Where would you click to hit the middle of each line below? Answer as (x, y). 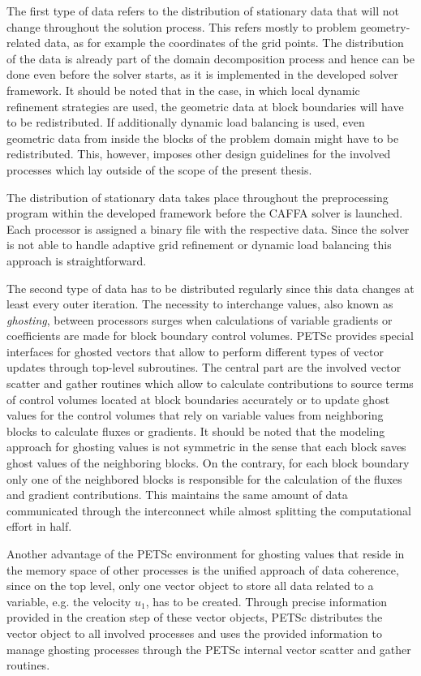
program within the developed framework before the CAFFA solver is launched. (205, 213)
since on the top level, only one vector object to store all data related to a (190, 586)
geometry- (385, 26)
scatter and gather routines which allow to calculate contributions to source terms (210, 383)
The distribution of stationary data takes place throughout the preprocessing (198, 197)
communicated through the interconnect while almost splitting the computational (209, 510)
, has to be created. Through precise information (266, 601)
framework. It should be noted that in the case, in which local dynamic (183, 90)
